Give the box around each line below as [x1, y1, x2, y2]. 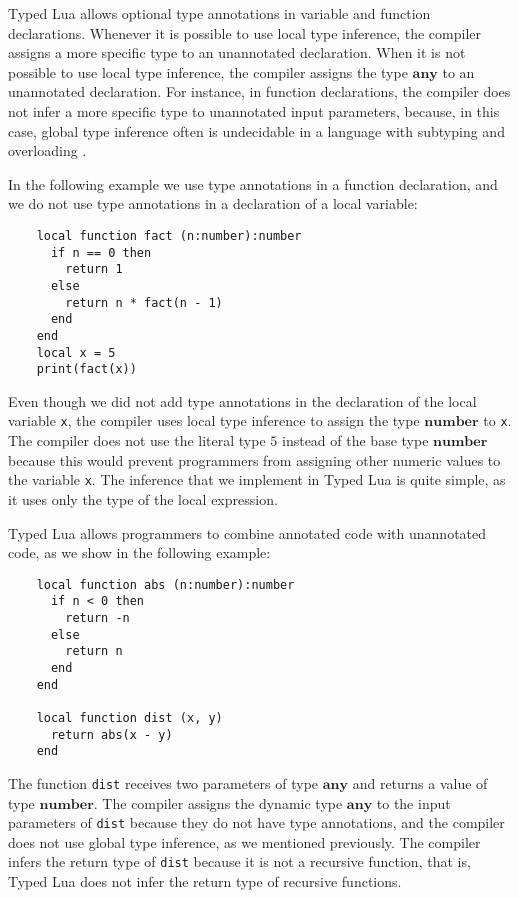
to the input [376, 792, 451, 813]
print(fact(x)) [36, 362, 137, 377]
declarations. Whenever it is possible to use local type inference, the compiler [8, 22, 482, 43]
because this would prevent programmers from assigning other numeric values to [8, 449, 501, 470]
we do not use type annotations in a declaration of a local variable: [8, 193, 418, 214]
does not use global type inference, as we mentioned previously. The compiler [8, 831, 481, 852]
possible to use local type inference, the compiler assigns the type [8, 61, 408, 82]
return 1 [65, 262, 123, 277]
